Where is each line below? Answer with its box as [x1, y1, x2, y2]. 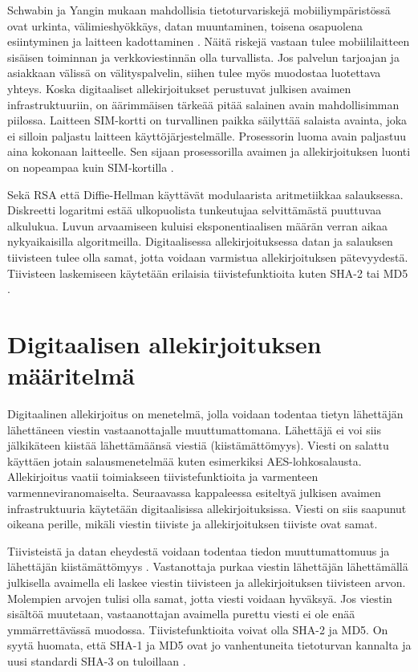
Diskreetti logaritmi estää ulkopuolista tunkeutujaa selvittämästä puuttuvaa [7, 202, 382, 218]
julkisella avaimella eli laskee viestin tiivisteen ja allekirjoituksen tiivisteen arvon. [7, 573, 406, 590]
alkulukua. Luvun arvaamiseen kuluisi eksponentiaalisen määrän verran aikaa [7, 217, 388, 234]
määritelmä [7, 359, 136, 392]
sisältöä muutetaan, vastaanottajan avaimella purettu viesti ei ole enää [7, 605, 355, 622]
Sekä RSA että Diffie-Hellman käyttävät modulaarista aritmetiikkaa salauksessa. [7, 185, 404, 202]
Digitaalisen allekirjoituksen [7, 327, 322, 360]
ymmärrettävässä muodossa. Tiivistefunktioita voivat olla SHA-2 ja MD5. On [7, 621, 388, 637]
